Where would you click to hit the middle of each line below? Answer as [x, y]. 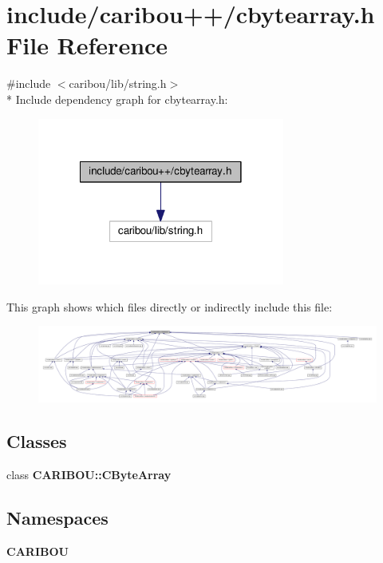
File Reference [87, 45]
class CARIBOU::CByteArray [89, 475]
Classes [37, 441]
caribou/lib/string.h [118, 83]
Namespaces [57, 518]
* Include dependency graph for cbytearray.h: [117, 99]
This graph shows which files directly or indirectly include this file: [170, 306]
